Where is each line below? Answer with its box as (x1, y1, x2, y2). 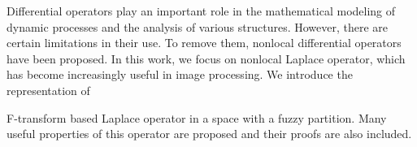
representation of (7, 81, 90, 98)
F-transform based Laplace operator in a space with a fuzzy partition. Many (7, 109, 387, 126)
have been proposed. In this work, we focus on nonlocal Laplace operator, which (7, 50, 406, 67)
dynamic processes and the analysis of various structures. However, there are (7, 18, 389, 35)
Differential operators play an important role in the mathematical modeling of (7, 2, 396, 19)
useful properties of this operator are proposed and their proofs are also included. (7, 125, 412, 142)
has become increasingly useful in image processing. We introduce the (7, 66, 353, 83)
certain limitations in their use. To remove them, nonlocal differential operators (7, 34, 402, 51)
